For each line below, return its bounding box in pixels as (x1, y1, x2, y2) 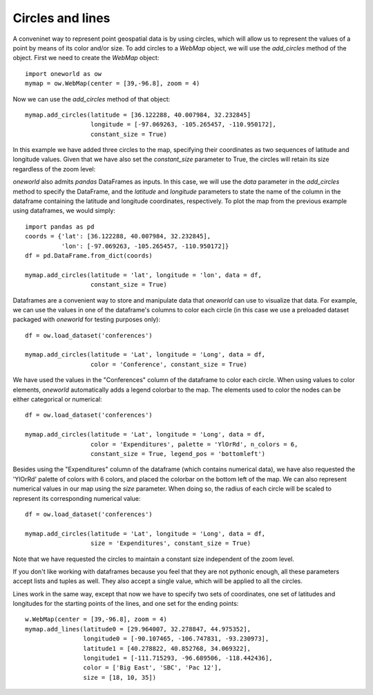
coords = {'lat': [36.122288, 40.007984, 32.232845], (25, 232, 211, 240)
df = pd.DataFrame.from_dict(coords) (25, 251, 153, 259)
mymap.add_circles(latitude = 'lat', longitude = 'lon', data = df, (25, 271, 262, 279)
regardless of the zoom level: (12, 164, 96, 173)
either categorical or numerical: (12, 395, 103, 403)
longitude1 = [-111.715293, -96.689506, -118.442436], (83, 654, 273, 663)
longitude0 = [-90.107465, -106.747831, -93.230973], (83, 635, 269, 642)
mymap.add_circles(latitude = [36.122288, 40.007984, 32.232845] (25, 111, 251, 119)
